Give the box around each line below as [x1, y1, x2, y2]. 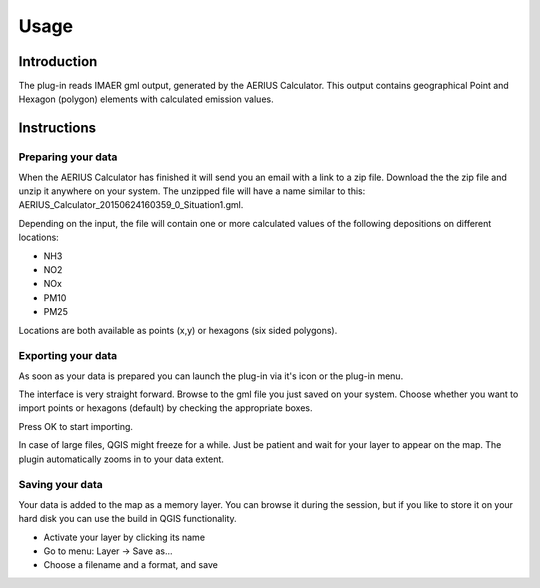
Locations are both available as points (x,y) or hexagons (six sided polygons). [18, 324, 338, 336]
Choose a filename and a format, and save [43, 559, 219, 571]
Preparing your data [18, 150, 118, 164]
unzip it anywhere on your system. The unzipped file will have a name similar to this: [18, 185, 366, 197]
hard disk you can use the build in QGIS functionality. [18, 513, 237, 525]
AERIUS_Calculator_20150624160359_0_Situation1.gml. [18, 199, 244, 211]
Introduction [18, 53, 98, 70]
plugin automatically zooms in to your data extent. [18, 453, 225, 465]
